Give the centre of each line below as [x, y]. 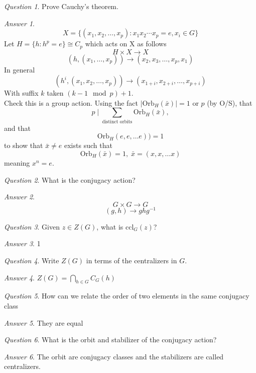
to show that [24, 145]
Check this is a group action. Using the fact [71, 102]
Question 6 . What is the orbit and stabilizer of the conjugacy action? [110, 340]
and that [17, 128]
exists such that [88, 145]
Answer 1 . [19, 23]
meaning [17, 162]
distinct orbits [117, 122]
